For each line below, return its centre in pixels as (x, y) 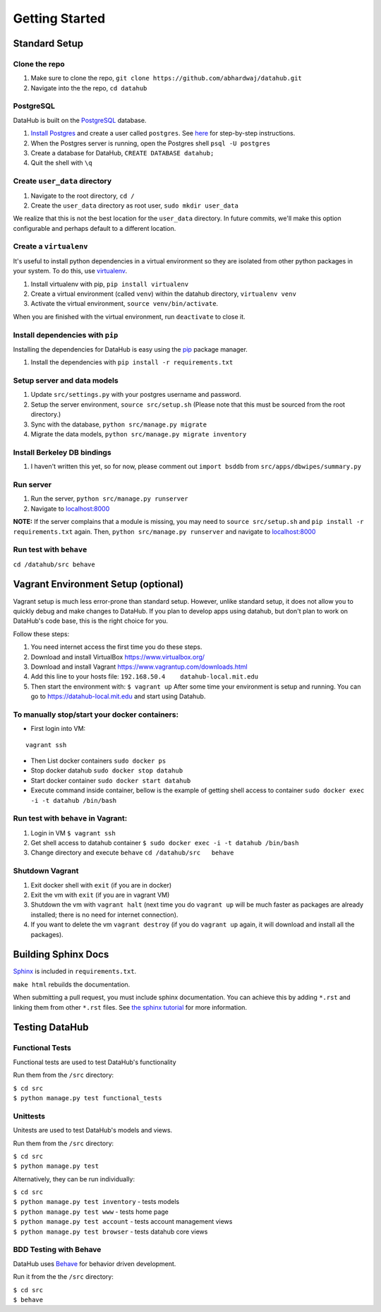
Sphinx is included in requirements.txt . (75, 972)
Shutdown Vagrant (46, 871)
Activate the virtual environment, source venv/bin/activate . (125, 304)
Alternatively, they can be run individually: (74, 1179)
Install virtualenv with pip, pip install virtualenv (110, 284)
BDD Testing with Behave (57, 1250)
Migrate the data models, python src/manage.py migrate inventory (139, 434)
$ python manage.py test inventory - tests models (96, 1202)
